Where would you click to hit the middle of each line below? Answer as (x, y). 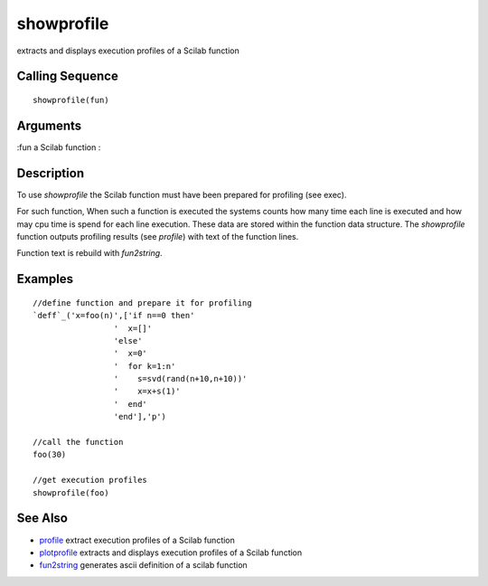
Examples (45, 279)
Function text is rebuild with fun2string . (89, 253)
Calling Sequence (68, 76)
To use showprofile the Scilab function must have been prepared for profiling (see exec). (182, 194)
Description (51, 173)
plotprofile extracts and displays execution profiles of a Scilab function (171, 553)
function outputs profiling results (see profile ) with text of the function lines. (158, 236)
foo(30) (50, 455)
